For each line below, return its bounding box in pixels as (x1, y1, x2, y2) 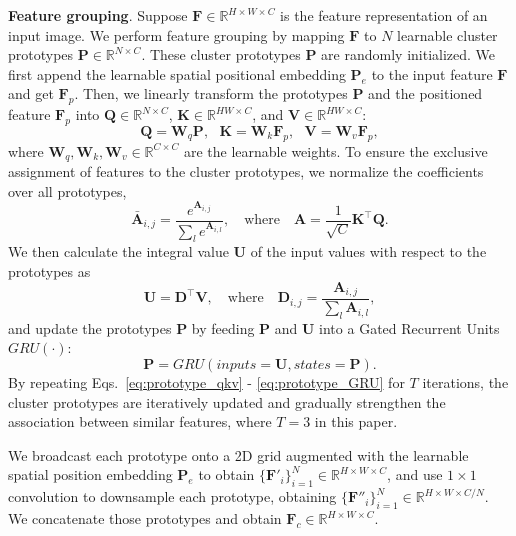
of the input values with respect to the (250, 241, 487, 262)
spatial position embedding (8, 464, 173, 485)
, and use (387, 464, 443, 485)
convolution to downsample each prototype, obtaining (8, 486, 337, 507)
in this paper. (314, 411, 398, 432)
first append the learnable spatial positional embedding (8, 63, 346, 84)
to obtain (198, 464, 255, 485)
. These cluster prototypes (141, 44, 301, 65)
